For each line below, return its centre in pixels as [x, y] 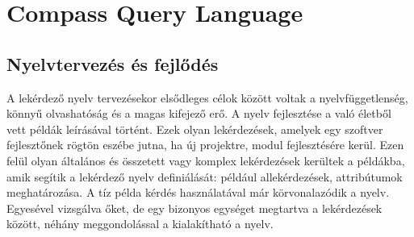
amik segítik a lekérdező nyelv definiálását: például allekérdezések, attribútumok [205, 176]
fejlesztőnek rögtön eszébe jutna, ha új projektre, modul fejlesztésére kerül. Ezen [205, 145]
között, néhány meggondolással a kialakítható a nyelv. [140, 224]
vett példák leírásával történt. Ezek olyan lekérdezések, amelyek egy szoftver [195, 129]
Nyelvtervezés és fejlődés [113, 63]
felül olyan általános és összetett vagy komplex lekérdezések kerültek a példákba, [206, 160]
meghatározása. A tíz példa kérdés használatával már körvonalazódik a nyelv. [198, 192]
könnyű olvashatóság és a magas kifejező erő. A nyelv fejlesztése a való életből [199, 113]
